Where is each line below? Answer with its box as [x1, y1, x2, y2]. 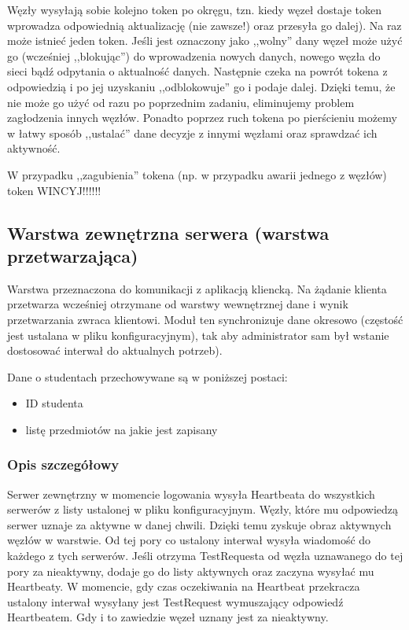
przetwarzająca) [7, 243, 138, 267]
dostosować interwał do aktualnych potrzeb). [7, 342, 223, 359]
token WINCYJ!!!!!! [7, 182, 101, 198]
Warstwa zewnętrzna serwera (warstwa [7, 220, 330, 245]
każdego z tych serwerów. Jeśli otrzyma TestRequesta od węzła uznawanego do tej [7, 547, 403, 564]
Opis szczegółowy [7, 455, 120, 474]
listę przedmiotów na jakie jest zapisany [25, 421, 218, 437]
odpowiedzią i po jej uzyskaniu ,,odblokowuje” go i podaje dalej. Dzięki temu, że [7, 78, 396, 94]
